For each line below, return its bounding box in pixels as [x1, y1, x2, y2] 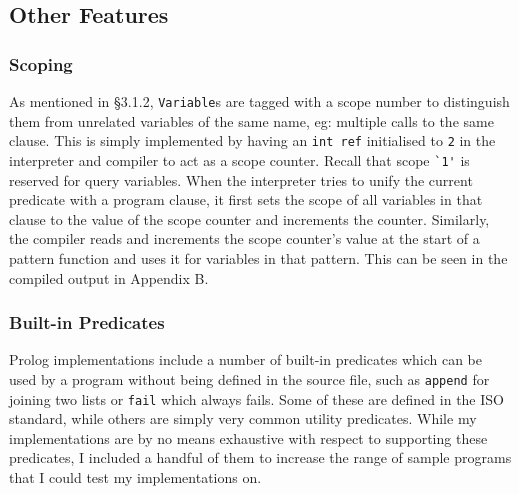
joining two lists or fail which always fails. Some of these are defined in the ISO [9, 388, 504, 409]
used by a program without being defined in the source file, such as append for [9, 368, 490, 389]
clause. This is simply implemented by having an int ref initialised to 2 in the [9, 130, 496, 151]
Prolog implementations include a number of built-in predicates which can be [9, 349, 482, 370]
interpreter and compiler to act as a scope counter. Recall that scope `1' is [9, 149, 470, 170]
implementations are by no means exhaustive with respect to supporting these [9, 427, 488, 448]
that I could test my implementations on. [9, 467, 262, 488]
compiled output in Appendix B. [9, 267, 209, 288]
